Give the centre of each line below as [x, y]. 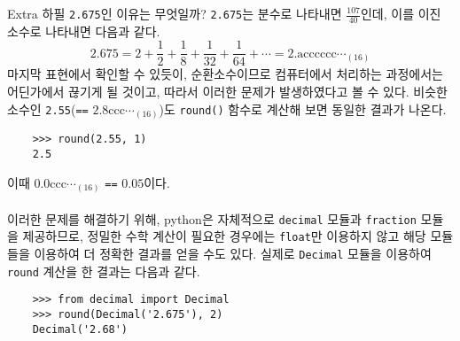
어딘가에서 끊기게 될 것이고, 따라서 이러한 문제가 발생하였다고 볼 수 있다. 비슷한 [227, 92]
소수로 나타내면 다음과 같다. [84, 31]
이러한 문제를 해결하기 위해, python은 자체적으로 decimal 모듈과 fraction [212, 218]
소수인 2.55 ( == [48, 108]
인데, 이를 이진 [401, 13]
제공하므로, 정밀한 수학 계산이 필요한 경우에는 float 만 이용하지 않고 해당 [224, 236]
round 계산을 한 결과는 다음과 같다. [104, 271]
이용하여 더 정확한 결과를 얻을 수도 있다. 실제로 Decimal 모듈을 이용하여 [233, 253]
